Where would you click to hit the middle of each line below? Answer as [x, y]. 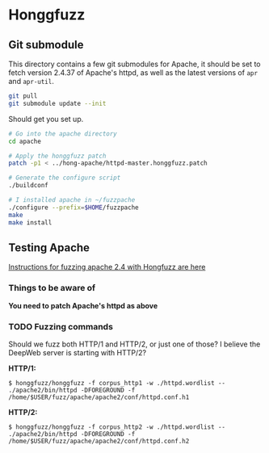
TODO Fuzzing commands [61, 326]
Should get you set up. [46, 119]
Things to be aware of [52, 288]
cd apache [25, 141]
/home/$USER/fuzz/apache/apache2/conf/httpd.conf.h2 [99, 441]
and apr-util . [31, 81]
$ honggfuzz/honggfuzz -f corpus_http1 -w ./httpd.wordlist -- [117, 383]
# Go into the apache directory [63, 134]
